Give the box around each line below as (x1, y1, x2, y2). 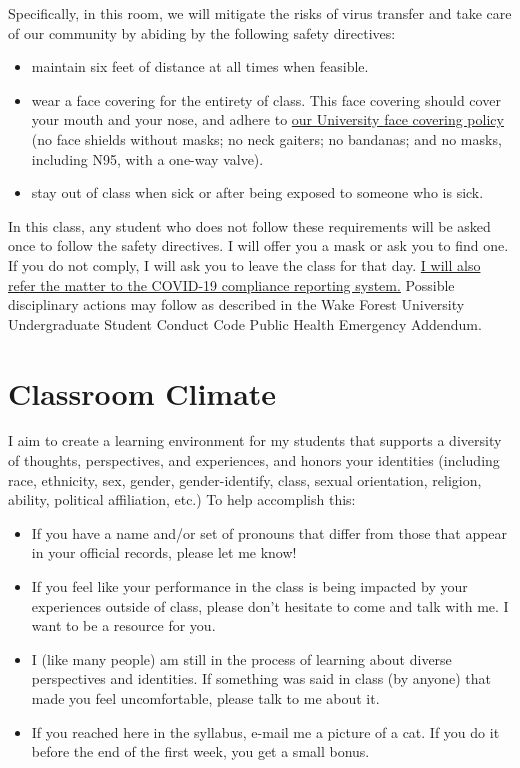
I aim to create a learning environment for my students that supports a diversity (8, 430, 502, 451)
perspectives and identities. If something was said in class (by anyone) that (31, 668, 491, 689)
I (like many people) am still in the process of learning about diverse (31, 648, 452, 669)
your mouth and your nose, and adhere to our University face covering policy (31, 109, 504, 130)
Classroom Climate (8, 372, 277, 413)
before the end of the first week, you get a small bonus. (31, 741, 370, 762)
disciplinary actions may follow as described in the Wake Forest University (8, 294, 465, 315)
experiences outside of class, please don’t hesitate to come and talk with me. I (31, 595, 509, 616)
